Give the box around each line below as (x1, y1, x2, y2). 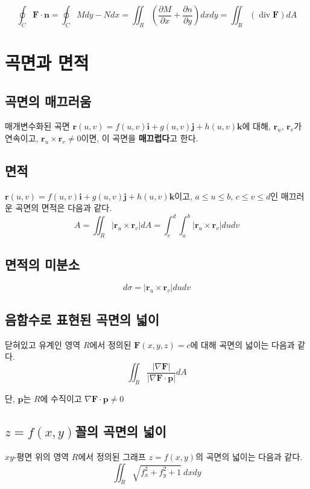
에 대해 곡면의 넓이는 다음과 (190, 338, 295, 351)
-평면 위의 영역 (13, 450, 69, 462)
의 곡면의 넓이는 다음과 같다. (195, 450, 303, 462)
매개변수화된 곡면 (5, 120, 70, 132)
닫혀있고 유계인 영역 (5, 338, 81, 351)
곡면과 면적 (5, 50, 89, 74)
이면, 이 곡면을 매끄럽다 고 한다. (81, 131, 198, 144)
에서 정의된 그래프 (78, 450, 146, 462)
